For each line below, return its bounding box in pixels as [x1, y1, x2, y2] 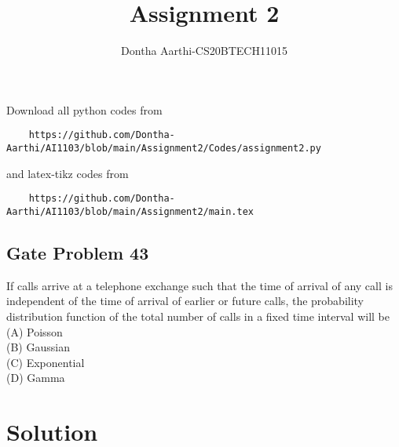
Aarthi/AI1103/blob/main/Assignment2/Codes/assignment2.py [6, 142, 321, 154]
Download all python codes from [6, 101, 163, 118]
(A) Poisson [6, 323, 63, 340]
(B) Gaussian [6, 339, 70, 355]
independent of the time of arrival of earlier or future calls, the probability [6, 293, 364, 309]
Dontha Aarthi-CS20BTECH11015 [121, 42, 287, 59]
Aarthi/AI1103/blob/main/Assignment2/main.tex [6, 205, 254, 217]
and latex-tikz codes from [6, 165, 129, 181]
